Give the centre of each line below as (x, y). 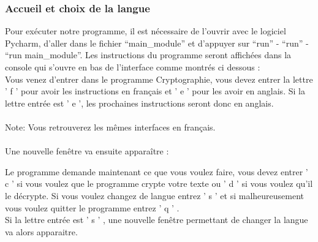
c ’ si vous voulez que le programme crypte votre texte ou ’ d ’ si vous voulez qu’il (159, 183)
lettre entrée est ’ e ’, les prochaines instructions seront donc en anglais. (139, 103)
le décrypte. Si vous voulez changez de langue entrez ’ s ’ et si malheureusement (155, 195)
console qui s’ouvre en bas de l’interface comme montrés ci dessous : (133, 67)
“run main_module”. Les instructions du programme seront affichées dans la (148, 55)
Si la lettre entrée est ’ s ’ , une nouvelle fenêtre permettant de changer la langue (157, 220)
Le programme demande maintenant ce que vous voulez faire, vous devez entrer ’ (157, 171)
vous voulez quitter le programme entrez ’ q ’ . (92, 207)
